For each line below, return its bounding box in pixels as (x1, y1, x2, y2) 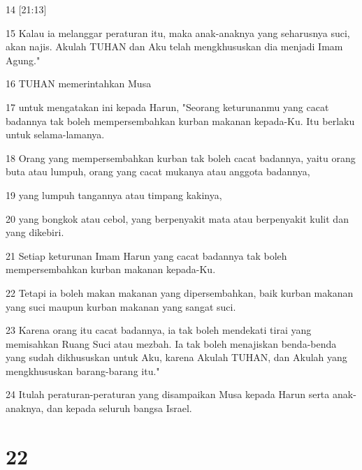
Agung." (6, 52, 41, 67)
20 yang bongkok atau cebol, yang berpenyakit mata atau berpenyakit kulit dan (6, 211, 349, 226)
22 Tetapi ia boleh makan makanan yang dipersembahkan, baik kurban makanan (6, 285, 354, 300)
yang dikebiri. (6, 225, 64, 240)
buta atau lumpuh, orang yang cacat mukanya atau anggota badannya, (6, 164, 310, 179)
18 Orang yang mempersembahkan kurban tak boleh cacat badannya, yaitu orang (6, 150, 356, 165)
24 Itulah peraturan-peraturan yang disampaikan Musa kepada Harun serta (6, 387, 330, 402)
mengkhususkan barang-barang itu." (6, 363, 160, 378)
